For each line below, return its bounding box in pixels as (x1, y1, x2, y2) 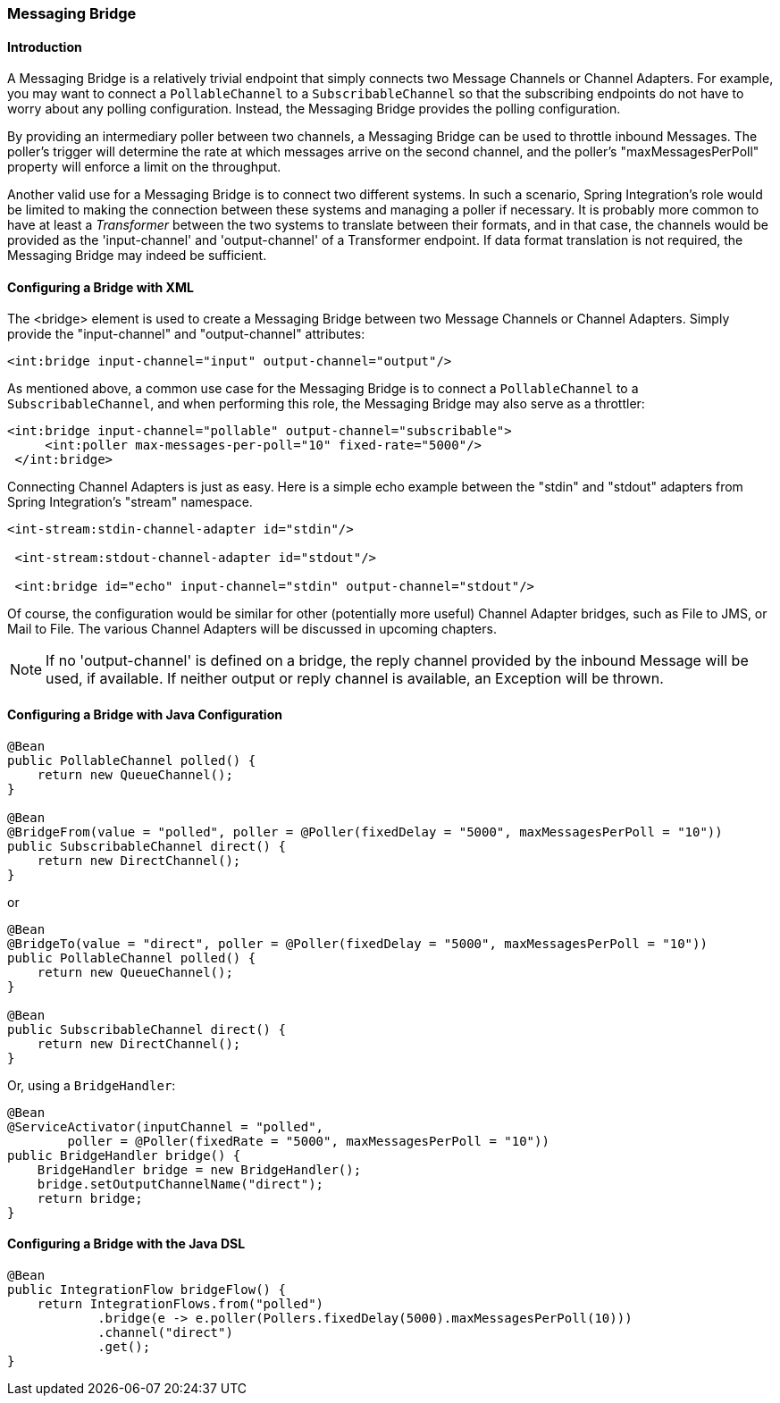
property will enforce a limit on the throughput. (7, 159, 281, 175)
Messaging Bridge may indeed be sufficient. (7, 248, 267, 264)
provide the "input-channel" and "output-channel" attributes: (7, 326, 365, 342)
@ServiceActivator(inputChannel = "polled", (7, 1119, 324, 1134)
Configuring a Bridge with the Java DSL (7, 1236, 246, 1252)
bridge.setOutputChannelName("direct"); (37, 1176, 324, 1191)
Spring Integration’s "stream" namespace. (7, 494, 253, 510)
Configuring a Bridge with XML (7, 279, 194, 295)
